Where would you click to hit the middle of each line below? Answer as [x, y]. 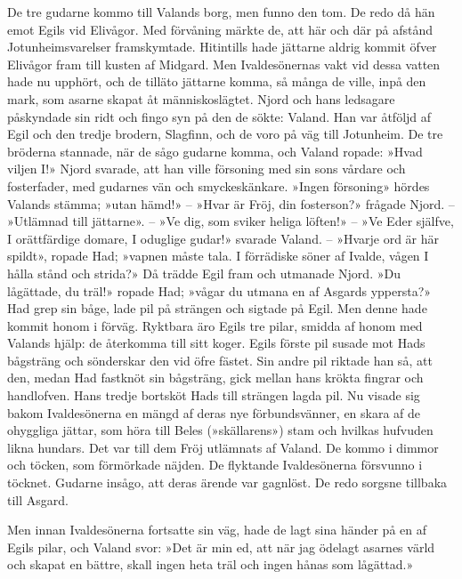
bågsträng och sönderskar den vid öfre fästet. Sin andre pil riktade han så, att [220, 360]
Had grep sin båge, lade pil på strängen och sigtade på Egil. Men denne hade [217, 308]
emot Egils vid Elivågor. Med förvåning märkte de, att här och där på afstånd [220, 29]
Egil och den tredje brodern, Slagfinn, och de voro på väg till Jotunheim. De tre [225, 134]
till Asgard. [38, 499]
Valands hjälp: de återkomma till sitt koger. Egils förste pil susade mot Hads [216, 343]
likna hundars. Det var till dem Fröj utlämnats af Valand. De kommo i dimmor [223, 447]
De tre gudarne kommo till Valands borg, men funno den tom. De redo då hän [221, 12]
